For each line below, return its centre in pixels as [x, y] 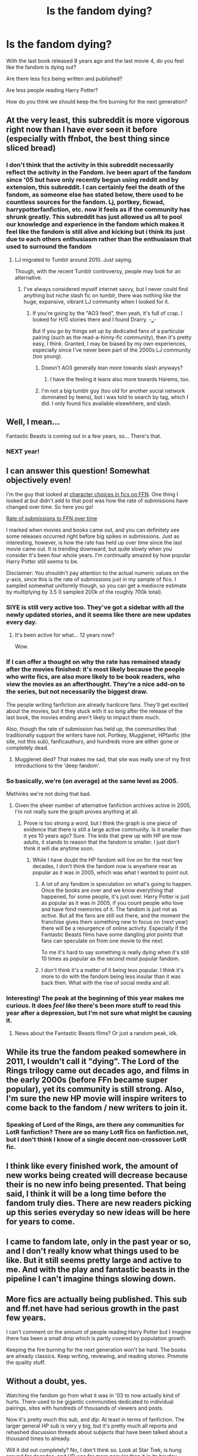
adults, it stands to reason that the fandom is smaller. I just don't [101, 842]
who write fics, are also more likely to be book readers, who [93, 677]
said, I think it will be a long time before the [86, 1194]
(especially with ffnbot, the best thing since [88, 139]
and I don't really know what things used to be [92, 1251]
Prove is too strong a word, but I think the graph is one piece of [100, 823]
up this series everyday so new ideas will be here [98, 1213]
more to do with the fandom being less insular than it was [111, 977]
